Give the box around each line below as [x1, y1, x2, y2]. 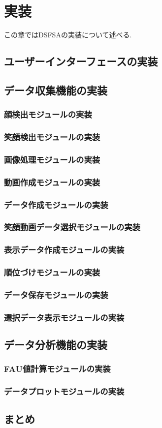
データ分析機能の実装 [4, 337, 107, 352]
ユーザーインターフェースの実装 [4, 54, 158, 69]
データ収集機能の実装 [4, 82, 107, 97]
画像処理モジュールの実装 [4, 153, 100, 165]
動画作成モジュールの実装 [4, 176, 100, 188]
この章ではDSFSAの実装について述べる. [4, 30, 132, 40]
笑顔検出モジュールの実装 [4, 131, 100, 143]
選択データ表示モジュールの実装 [4, 311, 125, 323]
